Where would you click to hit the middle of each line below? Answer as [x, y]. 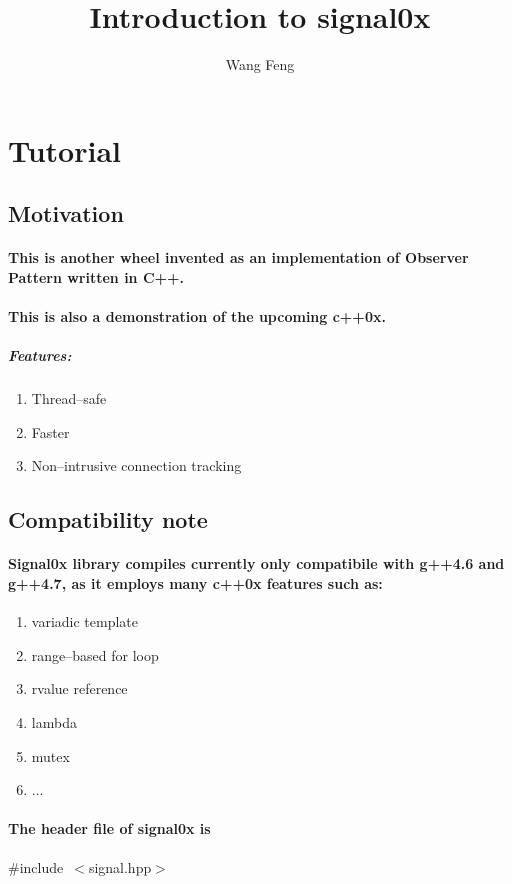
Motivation [66, 213]
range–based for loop [95, 654]
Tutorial [65, 149]
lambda [54, 721]
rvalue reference [79, 688]
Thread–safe [69, 398]
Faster [50, 431]
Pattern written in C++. [96, 276]
